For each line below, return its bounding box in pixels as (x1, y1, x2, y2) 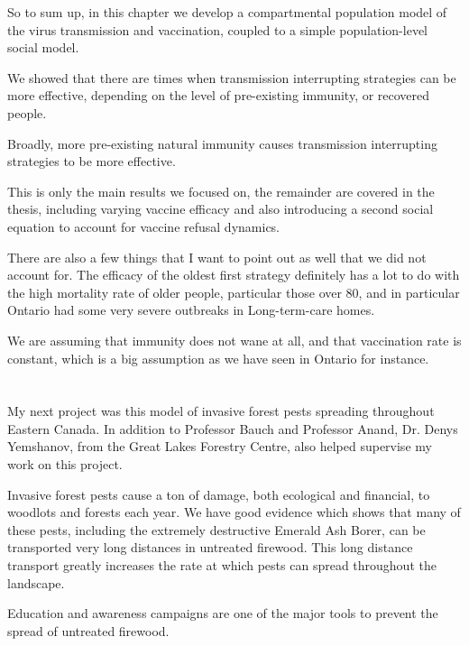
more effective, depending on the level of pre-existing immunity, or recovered (7, 86, 430, 105)
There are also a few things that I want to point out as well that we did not (7, 247, 427, 266)
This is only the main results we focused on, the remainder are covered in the (7, 181, 435, 200)
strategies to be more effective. (7, 152, 176, 171)
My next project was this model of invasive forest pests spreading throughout (7, 401, 435, 420)
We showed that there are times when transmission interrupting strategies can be (7, 68, 456, 87)
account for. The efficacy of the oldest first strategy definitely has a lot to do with (7, 265, 460, 284)
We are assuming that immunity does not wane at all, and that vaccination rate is (7, 330, 462, 349)
